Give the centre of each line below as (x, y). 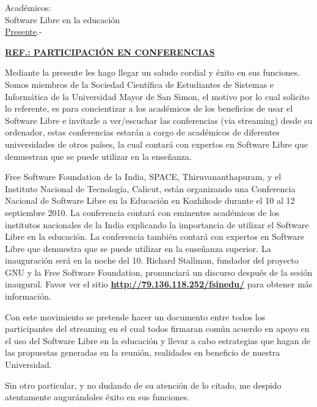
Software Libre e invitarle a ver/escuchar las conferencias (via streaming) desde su (159, 120)
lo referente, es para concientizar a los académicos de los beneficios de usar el (149, 108)
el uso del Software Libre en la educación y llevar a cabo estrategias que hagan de (158, 340)
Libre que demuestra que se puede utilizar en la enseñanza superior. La (138, 248)
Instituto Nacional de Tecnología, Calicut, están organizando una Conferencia (150, 188)
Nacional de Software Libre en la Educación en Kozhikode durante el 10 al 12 (150, 200)
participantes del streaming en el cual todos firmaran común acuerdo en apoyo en (157, 329)
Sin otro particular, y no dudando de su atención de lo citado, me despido (143, 385)
